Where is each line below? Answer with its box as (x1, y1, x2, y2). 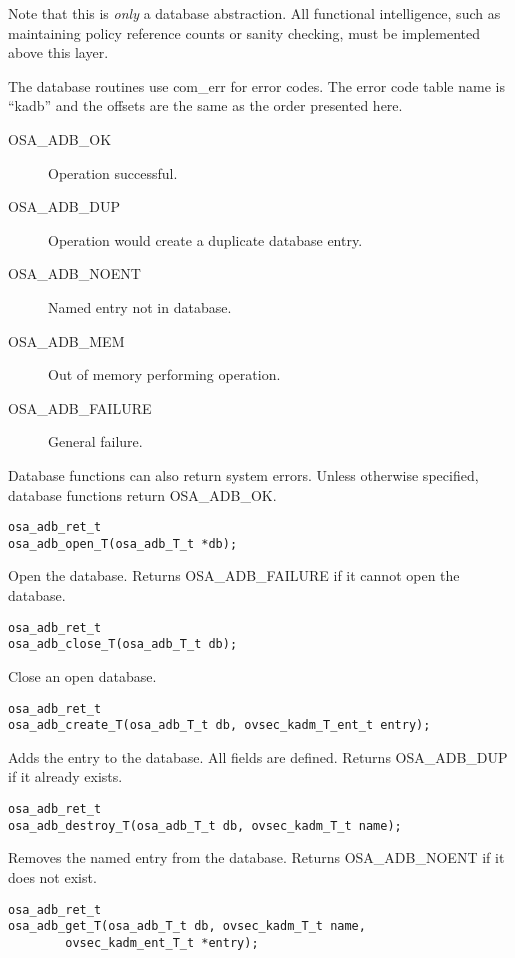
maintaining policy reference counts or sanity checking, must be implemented (8, 22, 481, 43)
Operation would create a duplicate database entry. (48, 229, 363, 250)
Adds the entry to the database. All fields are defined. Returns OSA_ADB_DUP (8, 746, 508, 767)
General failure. (48, 431, 143, 452)
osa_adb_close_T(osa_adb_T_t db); (8, 637, 238, 652)
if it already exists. (8, 766, 123, 787)
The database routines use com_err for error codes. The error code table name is (8, 75, 505, 96)
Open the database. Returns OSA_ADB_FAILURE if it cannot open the (8, 565, 460, 586)
